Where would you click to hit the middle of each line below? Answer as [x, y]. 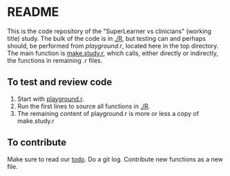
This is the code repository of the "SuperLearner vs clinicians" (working [109, 31]
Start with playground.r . [50, 99]
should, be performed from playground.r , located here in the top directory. [113, 46]
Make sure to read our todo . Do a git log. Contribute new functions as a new [115, 159]
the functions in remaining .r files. [55, 60]
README [33, 12]
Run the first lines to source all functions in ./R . [84, 106]
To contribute [37, 143]
